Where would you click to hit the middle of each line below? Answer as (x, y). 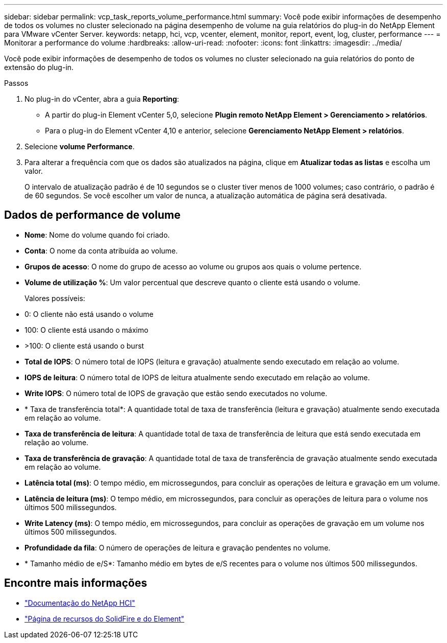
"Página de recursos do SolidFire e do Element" (105, 618)
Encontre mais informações (76, 583)
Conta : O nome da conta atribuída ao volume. (101, 250)
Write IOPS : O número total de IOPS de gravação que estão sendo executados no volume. (176, 393)
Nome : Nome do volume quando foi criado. (97, 235)
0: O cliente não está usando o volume (89, 314)
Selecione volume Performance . (80, 146)
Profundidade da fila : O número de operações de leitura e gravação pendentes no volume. (178, 547)
